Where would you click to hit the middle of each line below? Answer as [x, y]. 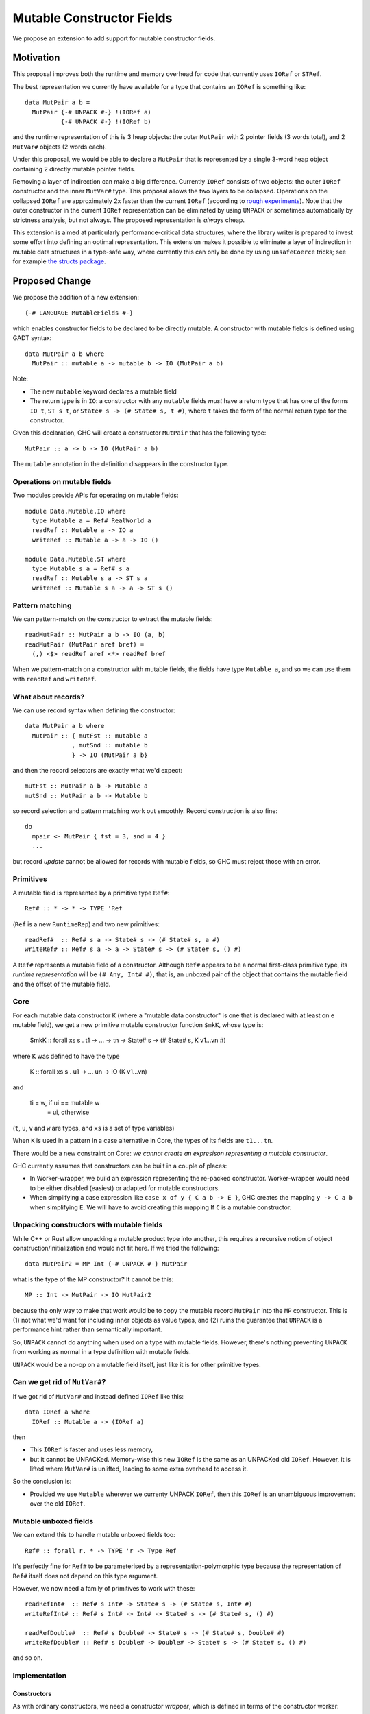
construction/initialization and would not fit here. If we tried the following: [116, 1248]
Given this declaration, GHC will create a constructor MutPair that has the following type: [139, 433]
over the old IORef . [58, 1504]
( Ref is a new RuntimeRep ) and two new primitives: [86, 924]
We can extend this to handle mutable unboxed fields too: [94, 1535]
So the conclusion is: [42, 1482]
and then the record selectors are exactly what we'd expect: [98, 770]
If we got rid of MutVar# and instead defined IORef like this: [98, 1396]
